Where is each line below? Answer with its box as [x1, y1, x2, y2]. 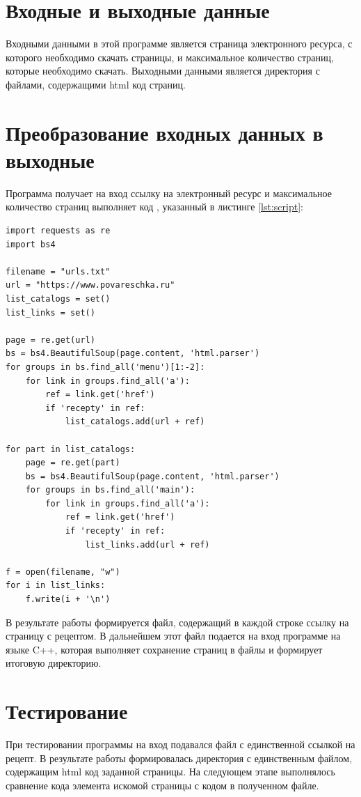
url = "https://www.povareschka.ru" [6, 280, 175, 291]
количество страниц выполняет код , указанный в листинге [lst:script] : [6, 199, 303, 214]
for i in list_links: [6, 580, 106, 591]
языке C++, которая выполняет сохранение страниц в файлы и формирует [6, 642, 323, 656]
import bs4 [6, 239, 56, 249]
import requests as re [6, 226, 111, 235]
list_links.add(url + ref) [85, 539, 210, 550]
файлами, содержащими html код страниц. [6, 77, 186, 91]
